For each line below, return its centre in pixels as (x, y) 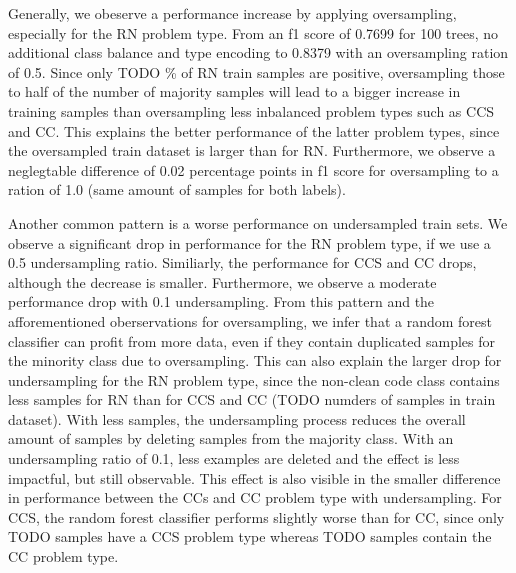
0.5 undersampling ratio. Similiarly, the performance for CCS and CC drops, (242, 262)
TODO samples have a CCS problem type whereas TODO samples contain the (250, 536)
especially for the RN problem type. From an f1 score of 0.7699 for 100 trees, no (253, 32)
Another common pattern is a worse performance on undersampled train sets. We (258, 222)
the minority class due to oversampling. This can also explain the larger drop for (255, 360)
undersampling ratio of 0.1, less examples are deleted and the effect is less (234, 458)
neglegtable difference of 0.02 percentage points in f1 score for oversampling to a (253, 169)
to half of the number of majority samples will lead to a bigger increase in (234, 91)
